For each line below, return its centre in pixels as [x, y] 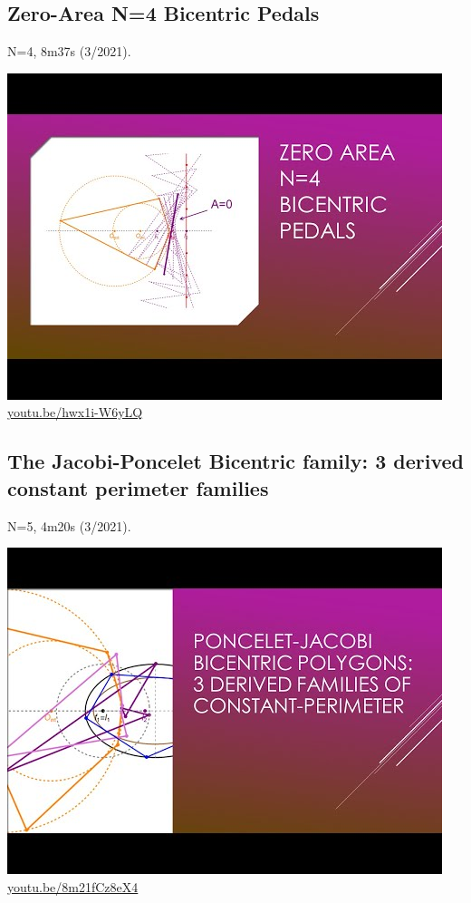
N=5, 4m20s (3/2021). [69, 525]
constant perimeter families [138, 487]
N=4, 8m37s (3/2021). [69, 51]
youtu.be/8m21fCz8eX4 [73, 886]
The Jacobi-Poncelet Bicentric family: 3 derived [235, 461]
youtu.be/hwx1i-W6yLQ [75, 412]
